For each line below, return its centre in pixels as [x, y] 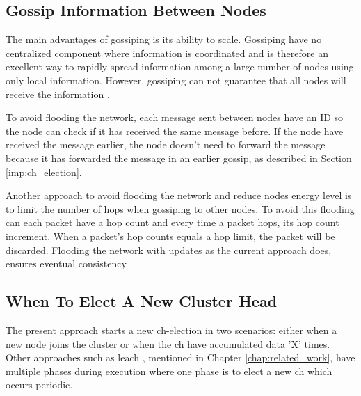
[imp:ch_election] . [44, 172]
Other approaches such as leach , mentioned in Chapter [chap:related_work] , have [180, 357]
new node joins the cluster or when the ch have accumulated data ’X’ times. [168, 343]
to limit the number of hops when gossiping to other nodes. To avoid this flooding [180, 208]
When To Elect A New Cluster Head [142, 301]
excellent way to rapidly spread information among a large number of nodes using [180, 66]
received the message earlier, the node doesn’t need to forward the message [166, 144]
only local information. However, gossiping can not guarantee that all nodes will [176, 80]
